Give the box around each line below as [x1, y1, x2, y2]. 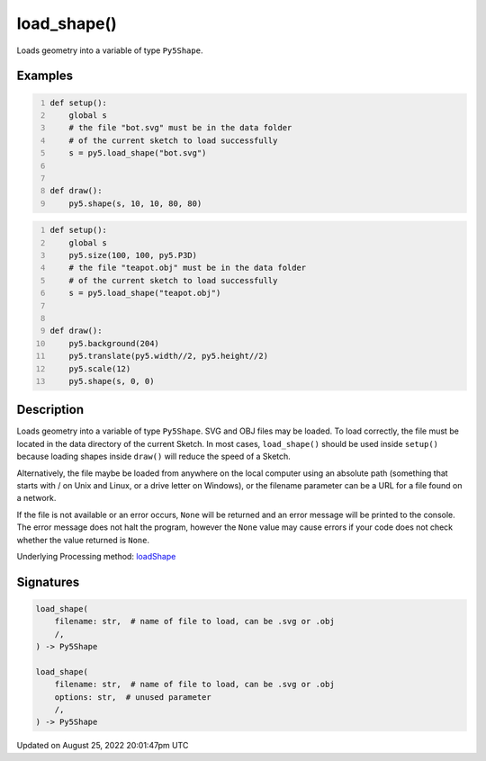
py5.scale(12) [68, 363, 131, 373]
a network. [16, 493, 57, 504]
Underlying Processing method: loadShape [16, 551, 176, 561]
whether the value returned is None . [16, 534, 150, 545]
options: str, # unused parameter [54, 692, 211, 702]
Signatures [16, 574, 80, 589]
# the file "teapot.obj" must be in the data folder [68, 263, 307, 273]
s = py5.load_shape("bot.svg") [68, 148, 207, 158]
